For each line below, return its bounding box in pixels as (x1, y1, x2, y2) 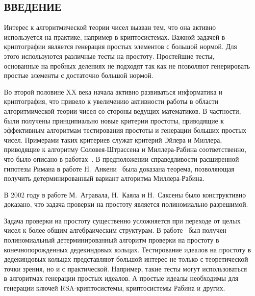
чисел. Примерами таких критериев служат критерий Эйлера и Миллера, (4, 134, 222, 145)
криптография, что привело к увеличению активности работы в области (4, 96, 219, 106)
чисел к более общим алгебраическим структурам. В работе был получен (4, 225, 227, 235)
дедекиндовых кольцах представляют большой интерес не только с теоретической (4, 254, 248, 264)
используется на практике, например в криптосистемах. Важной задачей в (4, 31, 225, 42)
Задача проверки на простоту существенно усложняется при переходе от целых (4, 215, 241, 225)
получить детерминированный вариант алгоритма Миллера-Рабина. (4, 173, 204, 183)
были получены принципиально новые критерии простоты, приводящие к (4, 115, 224, 125)
